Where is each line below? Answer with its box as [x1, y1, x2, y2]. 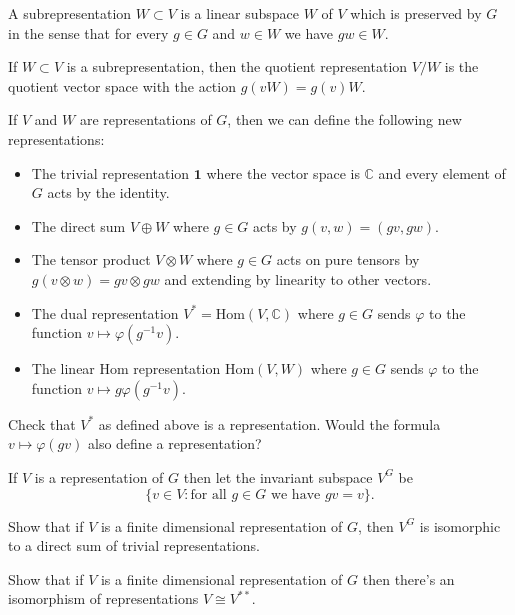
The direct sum [31, 215, 126, 236]
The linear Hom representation [31, 358, 221, 379]
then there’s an [362, 568, 455, 589]
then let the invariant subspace [183, 466, 373, 487]
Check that [8, 413, 76, 434]
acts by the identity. [47, 182, 170, 203]
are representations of [79, 109, 212, 130]
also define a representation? [87, 433, 262, 454]
